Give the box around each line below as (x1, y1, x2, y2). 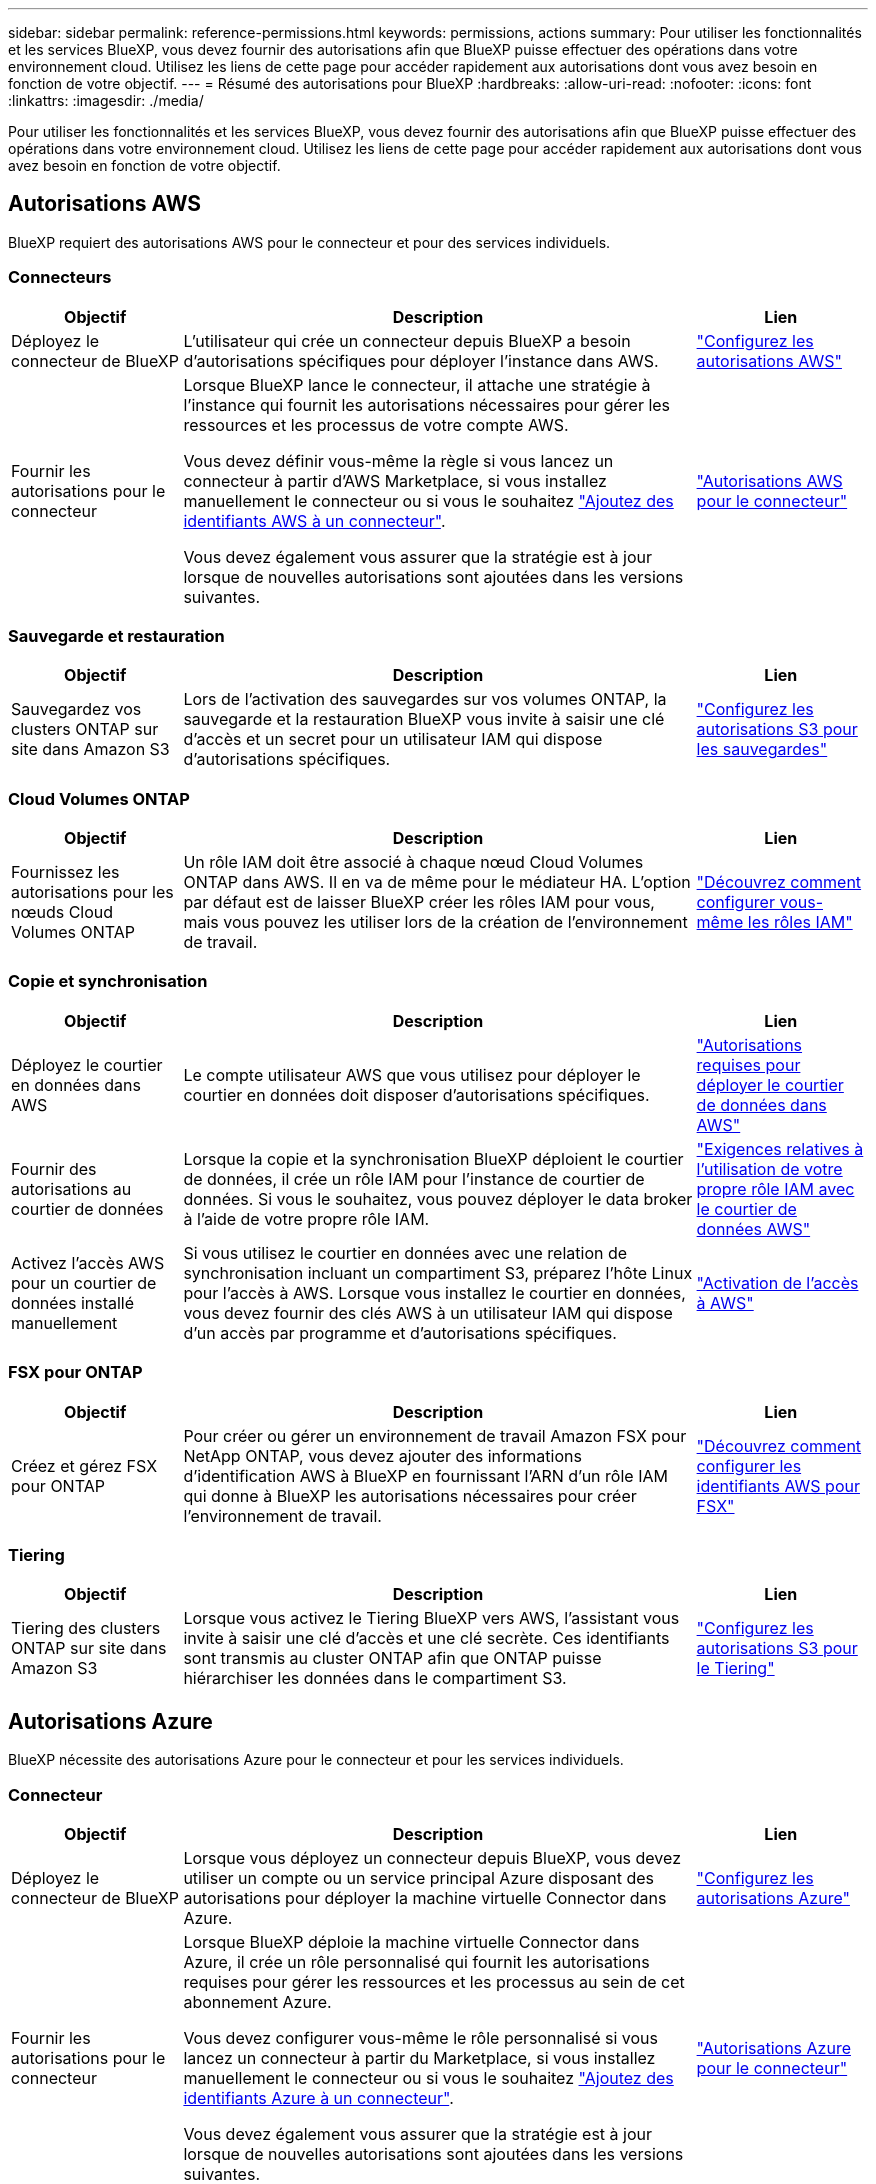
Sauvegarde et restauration (8, 625, 225, 646)
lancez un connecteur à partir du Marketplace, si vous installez (183, 2047, 656, 2068)
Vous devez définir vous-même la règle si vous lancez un (183, 450, 614, 471)
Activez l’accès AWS (11, 1252, 165, 1273)
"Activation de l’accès (696, 1272, 859, 1293)
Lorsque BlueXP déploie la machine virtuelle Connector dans (183, 1931, 640, 1952)
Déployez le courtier (11, 1054, 163, 1075)
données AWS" (696, 1218, 811, 1239)
